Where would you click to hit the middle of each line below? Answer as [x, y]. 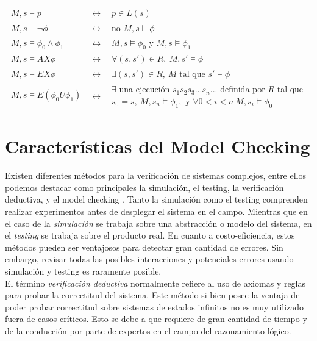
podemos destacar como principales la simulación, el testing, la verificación [144, 187]
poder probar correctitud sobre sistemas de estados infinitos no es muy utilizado [155, 307]
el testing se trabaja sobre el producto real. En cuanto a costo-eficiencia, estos [150, 235]
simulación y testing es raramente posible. [83, 271]
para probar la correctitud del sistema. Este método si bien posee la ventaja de [152, 295]
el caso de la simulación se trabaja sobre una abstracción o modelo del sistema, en [158, 223]
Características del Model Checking [158, 146]
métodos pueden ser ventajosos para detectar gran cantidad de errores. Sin [144, 247]
